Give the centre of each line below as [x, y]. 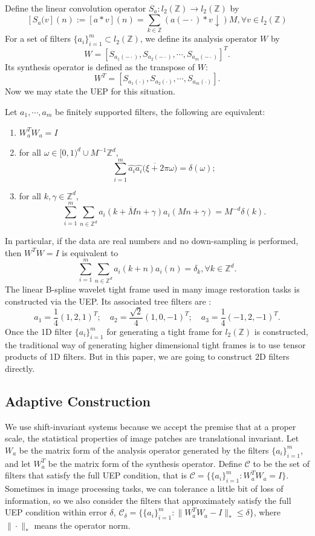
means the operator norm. [82, 525]
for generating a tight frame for [164, 331]
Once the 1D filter [39, 331]
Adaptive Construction [78, 401]
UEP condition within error [56, 512]
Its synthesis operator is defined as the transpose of [100, 66]
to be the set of [281, 463]
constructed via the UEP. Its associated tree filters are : [108, 301]
